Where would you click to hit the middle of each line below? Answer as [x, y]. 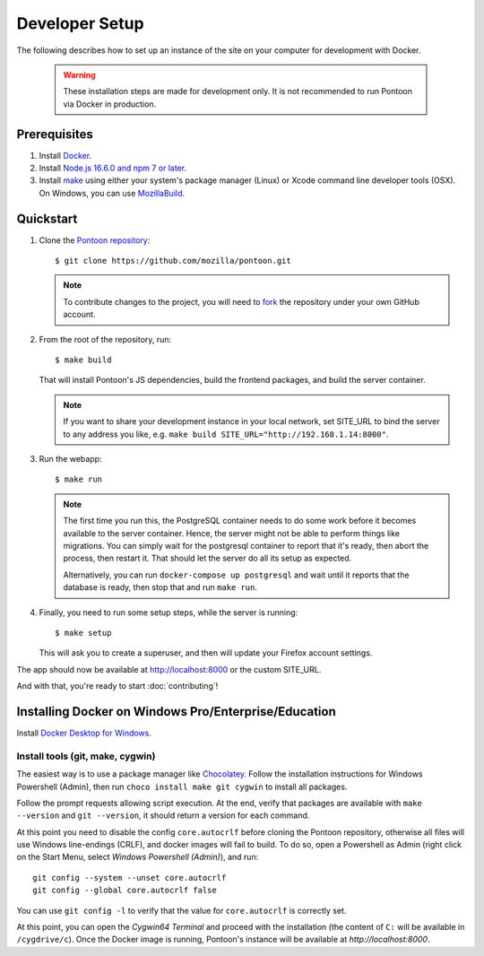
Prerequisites [55, 134]
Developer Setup [80, 23]
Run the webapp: [70, 459]
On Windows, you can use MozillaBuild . [112, 193]
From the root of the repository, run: [105, 339]
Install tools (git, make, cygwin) [86, 756]
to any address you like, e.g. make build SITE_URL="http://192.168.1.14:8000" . [226, 434]
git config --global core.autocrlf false [125, 891]
